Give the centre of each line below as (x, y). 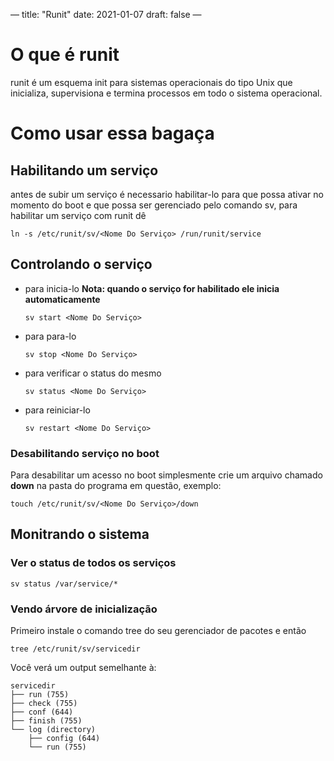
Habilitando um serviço (84, 170)
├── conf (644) (42, 712)
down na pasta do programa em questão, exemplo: (116, 486)
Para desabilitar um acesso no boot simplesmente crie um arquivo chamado (166, 475)
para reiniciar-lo (57, 410)
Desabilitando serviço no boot (85, 453)
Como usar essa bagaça (112, 133)
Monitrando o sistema (80, 534)
